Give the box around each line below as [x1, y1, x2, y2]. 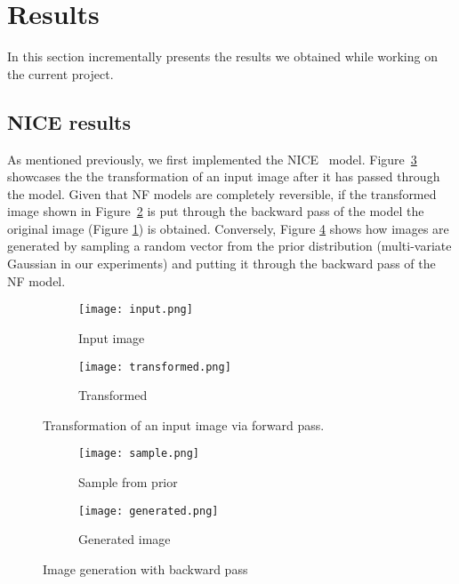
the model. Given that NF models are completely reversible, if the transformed [7, 184, 437, 203]
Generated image [78, 530, 171, 548]
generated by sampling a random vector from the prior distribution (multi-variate [7, 236, 452, 255]
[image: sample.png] [78, 447, 200, 460]
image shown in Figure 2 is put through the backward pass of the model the [7, 202, 424, 220]
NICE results [7, 108, 132, 135]
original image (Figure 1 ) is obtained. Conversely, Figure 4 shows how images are [7, 219, 449, 237]
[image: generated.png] [78, 504, 219, 517]
